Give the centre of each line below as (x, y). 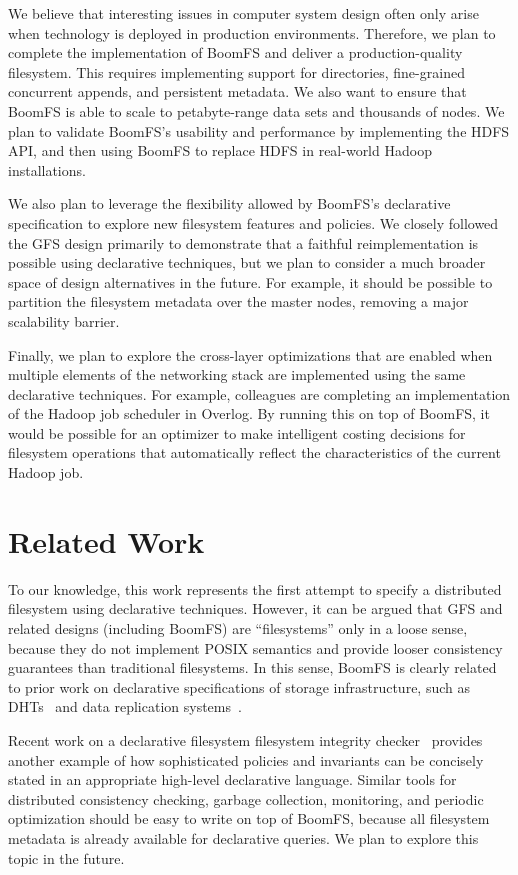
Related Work (106, 540)
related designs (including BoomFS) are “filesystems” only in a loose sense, (238, 627)
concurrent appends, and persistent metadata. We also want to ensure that (237, 91)
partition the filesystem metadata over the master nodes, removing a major (238, 301)
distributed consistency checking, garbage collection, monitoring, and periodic (246, 798)
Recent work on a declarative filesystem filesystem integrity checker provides (245, 739)
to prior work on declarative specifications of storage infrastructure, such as (239, 686)
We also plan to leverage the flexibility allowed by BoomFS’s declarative (229, 203)
